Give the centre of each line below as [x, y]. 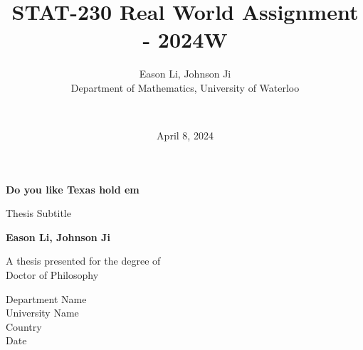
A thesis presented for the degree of [83, 261]
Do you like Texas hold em [73, 189]
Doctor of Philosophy [52, 275]
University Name [42, 313]
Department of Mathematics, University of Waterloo [185, 87]
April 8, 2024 [185, 136]
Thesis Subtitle [38, 213]
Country [24, 326]
